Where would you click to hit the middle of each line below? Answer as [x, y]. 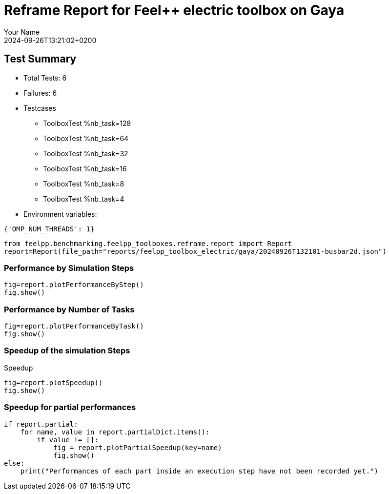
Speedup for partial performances [70, 407]
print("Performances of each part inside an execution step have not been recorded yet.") [199, 471]
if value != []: [68, 440]
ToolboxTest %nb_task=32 [86, 153]
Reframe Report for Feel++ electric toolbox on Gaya [174, 10]
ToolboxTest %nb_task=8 [84, 184]
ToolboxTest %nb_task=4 [84, 199]
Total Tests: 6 [45, 78]
